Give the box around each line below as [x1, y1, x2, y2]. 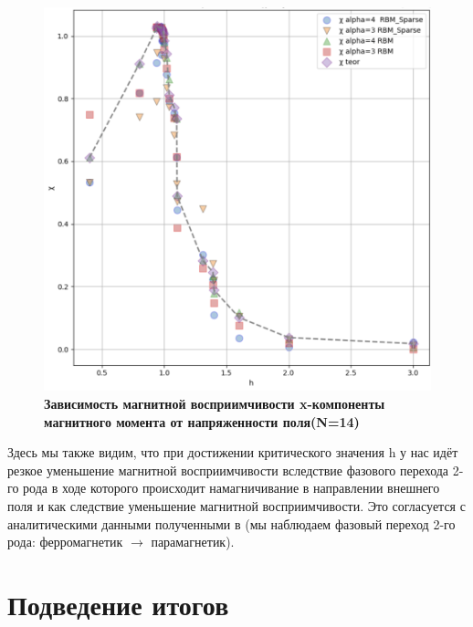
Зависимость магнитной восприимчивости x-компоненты [44, 393, 385, 413]
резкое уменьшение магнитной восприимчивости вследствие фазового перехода [7, 460, 449, 479]
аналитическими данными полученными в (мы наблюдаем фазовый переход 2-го [7, 514, 456, 533]
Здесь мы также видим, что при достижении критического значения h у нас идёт [7, 443, 458, 462]
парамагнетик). [151, 532, 235, 551]
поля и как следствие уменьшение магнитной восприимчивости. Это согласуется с [7, 496, 466, 515]
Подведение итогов [7, 585, 229, 622]
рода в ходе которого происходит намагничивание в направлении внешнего [23, 478, 440, 497]
